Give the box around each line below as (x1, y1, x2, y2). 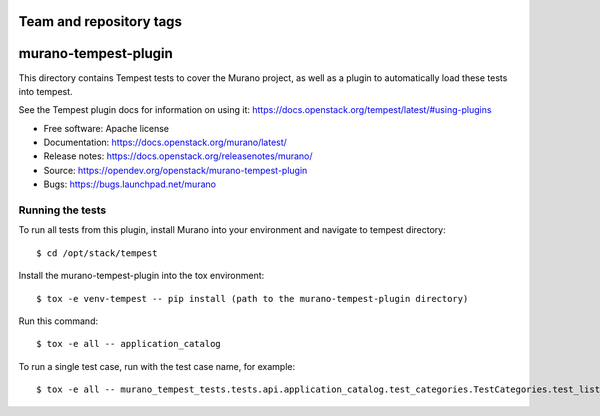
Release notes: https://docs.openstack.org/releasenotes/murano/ (43, 150, 314, 162)
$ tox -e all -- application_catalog (36, 338, 222, 350)
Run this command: (18, 315, 99, 327)
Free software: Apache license (43, 122, 170, 134)
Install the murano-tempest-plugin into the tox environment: (18, 270, 265, 282)
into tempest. (18, 85, 74, 97)
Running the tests (18, 203, 107, 217)
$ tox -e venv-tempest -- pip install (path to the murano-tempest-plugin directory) (36, 293, 469, 304)
